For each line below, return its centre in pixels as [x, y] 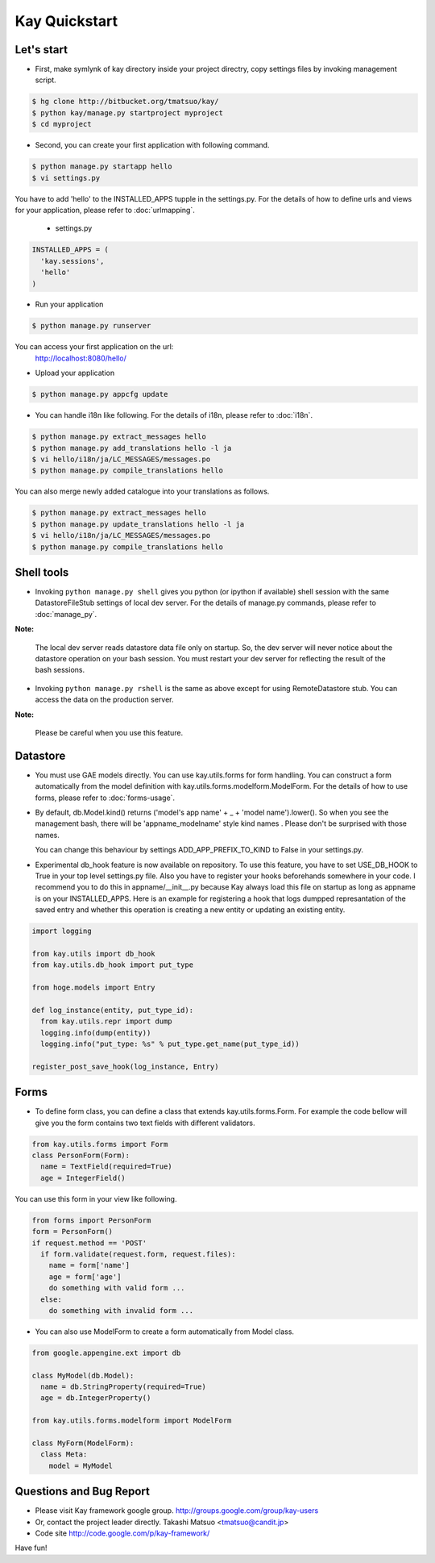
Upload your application [75, 373]
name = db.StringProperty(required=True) [124, 1387]
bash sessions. [60, 670]
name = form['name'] [89, 1265]
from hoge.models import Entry [94, 988]
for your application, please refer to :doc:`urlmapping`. [105, 210]
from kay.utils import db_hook [94, 953]
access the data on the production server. [104, 700]
